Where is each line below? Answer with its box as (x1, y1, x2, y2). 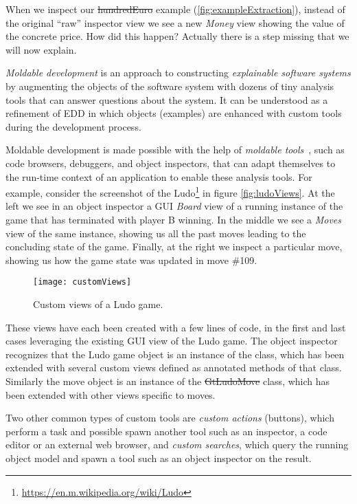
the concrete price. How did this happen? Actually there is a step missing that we (5, 29, 349, 43)
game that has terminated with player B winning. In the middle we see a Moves (5, 212, 342, 226)
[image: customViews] (33, 277, 132, 287)
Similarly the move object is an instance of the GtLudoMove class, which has (5, 373, 330, 388)
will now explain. (5, 42, 77, 56)
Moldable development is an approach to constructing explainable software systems (5, 65, 351, 80)
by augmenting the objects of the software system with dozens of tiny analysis (5, 78, 334, 93)
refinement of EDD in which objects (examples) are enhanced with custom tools (5, 106, 342, 120)
